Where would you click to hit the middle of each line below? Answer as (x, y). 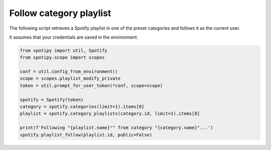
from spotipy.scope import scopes (62, 57)
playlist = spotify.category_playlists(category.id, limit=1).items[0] (110, 114)
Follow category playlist (60, 13)
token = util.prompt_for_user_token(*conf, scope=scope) (91, 86)
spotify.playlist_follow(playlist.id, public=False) (86, 135)
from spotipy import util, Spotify (63, 50)
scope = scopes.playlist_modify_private (70, 79)
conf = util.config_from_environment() (69, 72)
